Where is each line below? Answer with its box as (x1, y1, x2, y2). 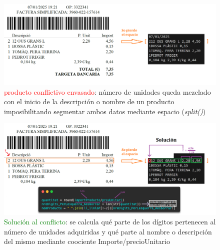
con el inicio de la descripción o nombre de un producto (4, 96, 174, 107)
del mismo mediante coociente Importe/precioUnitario (4, 236, 170, 246)
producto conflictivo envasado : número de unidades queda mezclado (4, 86, 211, 97)
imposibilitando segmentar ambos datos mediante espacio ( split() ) (4, 106, 206, 116)
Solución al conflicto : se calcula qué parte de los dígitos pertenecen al (4, 216, 216, 227)
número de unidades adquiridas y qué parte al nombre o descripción (4, 226, 212, 236)
